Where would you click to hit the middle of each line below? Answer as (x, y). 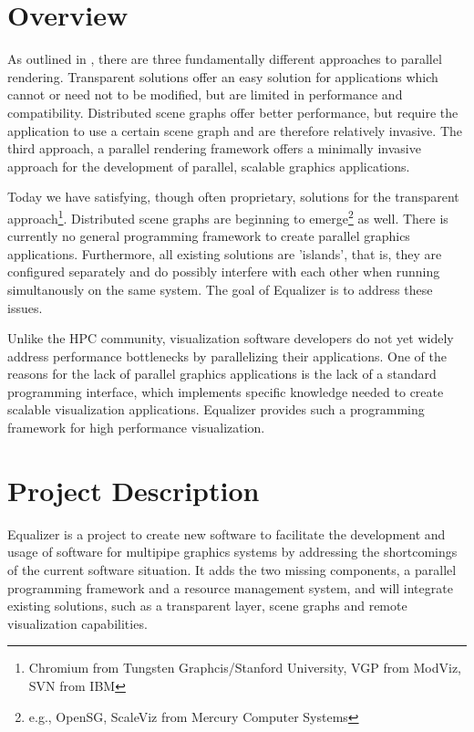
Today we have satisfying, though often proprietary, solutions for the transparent (233, 197)
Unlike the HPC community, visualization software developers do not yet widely (231, 338)
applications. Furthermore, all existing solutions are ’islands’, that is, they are (225, 253)
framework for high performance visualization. (136, 428)
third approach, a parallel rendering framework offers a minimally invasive (214, 148)
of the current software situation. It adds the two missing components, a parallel (232, 569)
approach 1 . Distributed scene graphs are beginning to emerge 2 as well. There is (228, 216)
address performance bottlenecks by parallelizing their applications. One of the (227, 356)
